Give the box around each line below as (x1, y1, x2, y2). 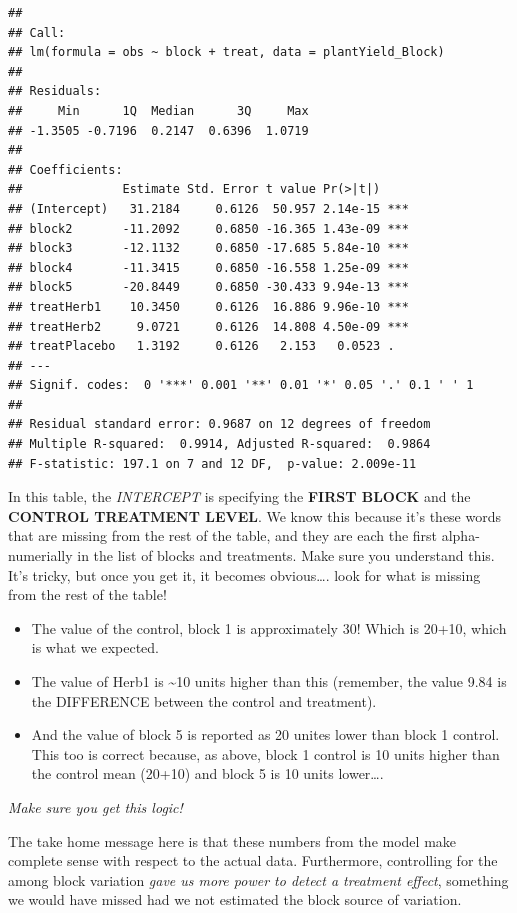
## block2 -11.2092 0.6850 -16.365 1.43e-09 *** (8, 221, 409, 236)
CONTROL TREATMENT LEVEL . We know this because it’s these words (8, 505, 502, 526)
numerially (8, 545, 73, 566)
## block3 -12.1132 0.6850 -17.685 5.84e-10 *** (8, 241, 409, 256)
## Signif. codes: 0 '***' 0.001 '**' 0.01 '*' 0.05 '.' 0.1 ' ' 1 (8, 378, 474, 393)
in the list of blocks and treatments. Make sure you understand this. (77, 545, 495, 566)
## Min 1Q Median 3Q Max (8, 103, 309, 118)
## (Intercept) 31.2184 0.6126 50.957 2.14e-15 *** (8, 201, 409, 216)
